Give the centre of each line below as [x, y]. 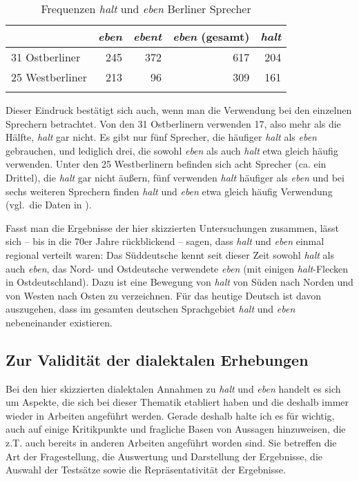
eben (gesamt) [211, 36]
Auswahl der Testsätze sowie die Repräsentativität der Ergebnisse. [146, 470]
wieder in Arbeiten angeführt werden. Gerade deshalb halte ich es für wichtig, [170, 415]
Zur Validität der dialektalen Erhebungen [157, 359]
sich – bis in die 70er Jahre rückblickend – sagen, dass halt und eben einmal [165, 241]
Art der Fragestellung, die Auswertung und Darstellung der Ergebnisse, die [164, 456]
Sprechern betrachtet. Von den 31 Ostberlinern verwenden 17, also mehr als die [173, 123]
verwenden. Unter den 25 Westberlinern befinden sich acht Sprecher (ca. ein [166, 164]
